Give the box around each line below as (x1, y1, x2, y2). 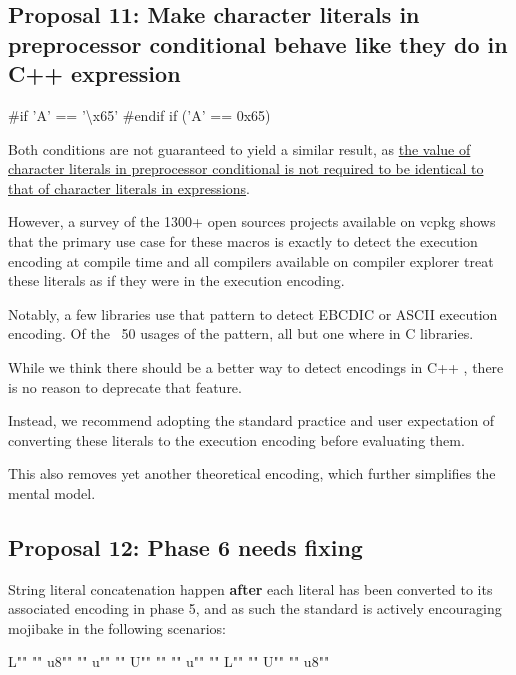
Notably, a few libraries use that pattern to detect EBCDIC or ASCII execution (8, 303, 498, 324)
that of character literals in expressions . (8, 177, 250, 198)
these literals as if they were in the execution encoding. (8, 270, 345, 291)
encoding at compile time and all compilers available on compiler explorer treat (8, 250, 494, 271)
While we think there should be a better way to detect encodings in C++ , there (8, 356, 504, 377)
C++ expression (8, 58, 181, 89)
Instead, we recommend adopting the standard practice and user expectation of (8, 410, 495, 431)
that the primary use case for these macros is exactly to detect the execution (8, 230, 478, 251)
